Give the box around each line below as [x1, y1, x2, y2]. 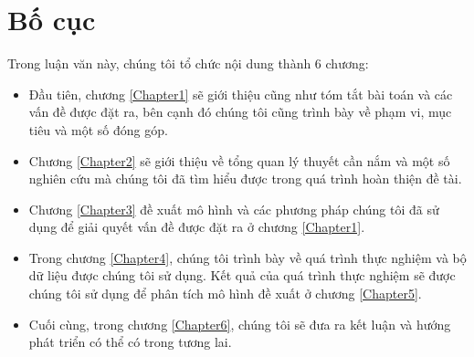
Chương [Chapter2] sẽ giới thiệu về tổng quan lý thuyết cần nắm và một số [28, 151, 450, 170]
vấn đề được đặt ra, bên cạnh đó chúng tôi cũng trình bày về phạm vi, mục [28, 102, 452, 121]
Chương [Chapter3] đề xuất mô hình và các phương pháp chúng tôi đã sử [28, 199, 439, 218]
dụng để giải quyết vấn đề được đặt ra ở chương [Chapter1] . [28, 217, 365, 236]
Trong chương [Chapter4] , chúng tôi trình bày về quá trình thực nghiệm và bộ [28, 247, 467, 267]
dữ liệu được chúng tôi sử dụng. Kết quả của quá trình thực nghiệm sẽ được [28, 266, 456, 285]
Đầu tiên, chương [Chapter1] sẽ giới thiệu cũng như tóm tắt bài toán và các [28, 84, 453, 103]
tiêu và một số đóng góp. [28, 120, 168, 139]
